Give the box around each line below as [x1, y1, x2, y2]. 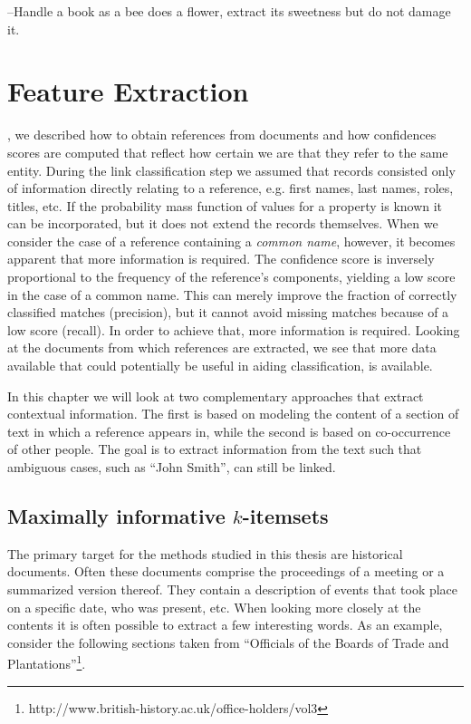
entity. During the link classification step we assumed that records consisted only [7, 160, 456, 179]
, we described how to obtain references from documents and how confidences [7, 125, 437, 144]
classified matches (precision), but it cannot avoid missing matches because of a [7, 303, 449, 322]
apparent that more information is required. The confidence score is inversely [7, 249, 435, 268]
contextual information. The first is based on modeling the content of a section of [7, 404, 459, 423]
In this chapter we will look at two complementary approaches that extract [7, 386, 424, 405]
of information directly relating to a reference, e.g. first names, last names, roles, [7, 179, 454, 198]
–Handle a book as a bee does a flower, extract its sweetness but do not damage [7, 2, 451, 20]
